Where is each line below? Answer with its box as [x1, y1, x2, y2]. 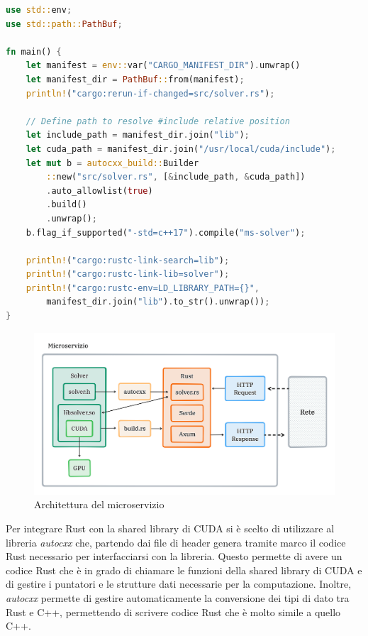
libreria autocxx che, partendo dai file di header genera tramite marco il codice [6, 534, 346, 549]
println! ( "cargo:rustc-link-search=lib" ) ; [26, 255, 230, 265]
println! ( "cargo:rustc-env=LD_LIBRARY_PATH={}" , [26, 283, 260, 293]
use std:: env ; [6, 5, 72, 15]
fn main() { [6, 46, 62, 57]
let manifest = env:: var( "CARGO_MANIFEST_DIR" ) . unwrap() [26, 60, 301, 71]
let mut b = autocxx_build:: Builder [26, 158, 199, 168]
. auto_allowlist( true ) [46, 185, 153, 196]
